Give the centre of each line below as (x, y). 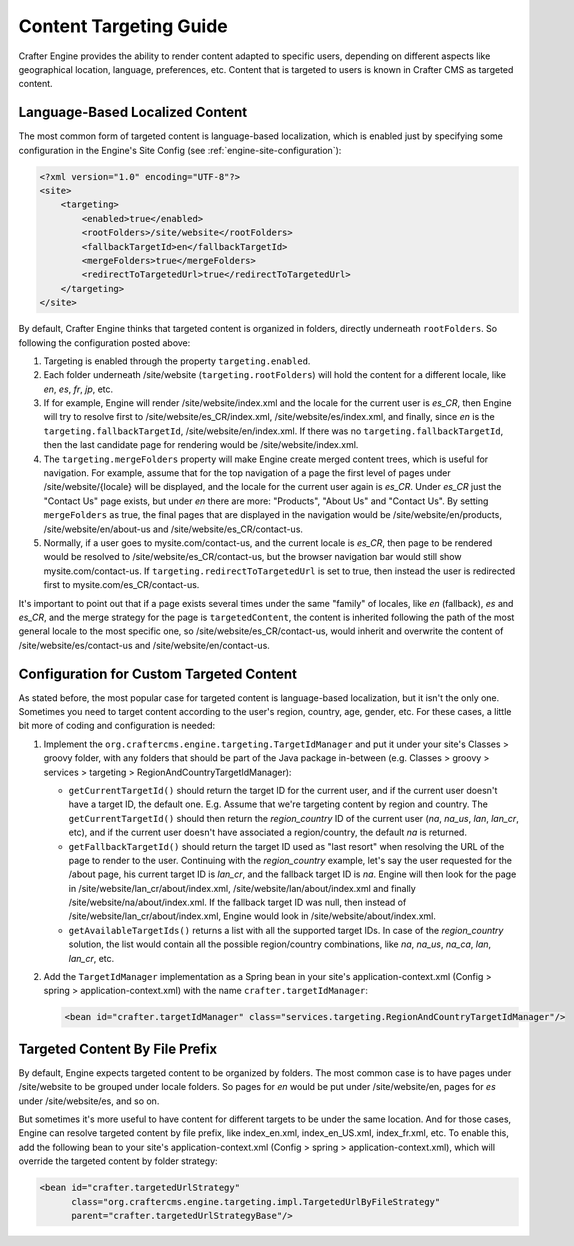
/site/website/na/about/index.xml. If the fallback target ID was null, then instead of (237, 902)
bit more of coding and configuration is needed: (117, 726)
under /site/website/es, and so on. (89, 1101)
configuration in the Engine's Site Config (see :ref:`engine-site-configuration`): (180, 150)
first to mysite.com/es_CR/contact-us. (121, 585)
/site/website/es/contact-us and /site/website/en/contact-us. (144, 645)
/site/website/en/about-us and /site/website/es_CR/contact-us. (173, 529)
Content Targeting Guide (123, 26)
